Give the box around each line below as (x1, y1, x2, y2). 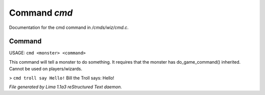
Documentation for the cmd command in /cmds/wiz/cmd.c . (9, 24, 129, 30)
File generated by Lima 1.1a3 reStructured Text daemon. (9, 84, 122, 90)
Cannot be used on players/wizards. (9, 66, 82, 72)
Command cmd (9, 7, 73, 18)
